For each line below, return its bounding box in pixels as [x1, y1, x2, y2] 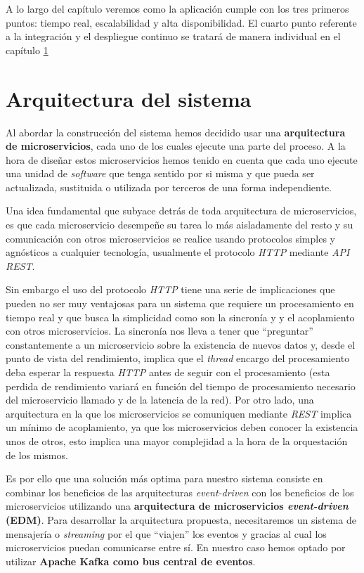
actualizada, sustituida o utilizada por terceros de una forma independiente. [6, 179, 332, 194]
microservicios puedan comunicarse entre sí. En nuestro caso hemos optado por [6, 540, 346, 555]
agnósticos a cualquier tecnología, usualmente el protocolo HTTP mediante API [6, 245, 350, 259]
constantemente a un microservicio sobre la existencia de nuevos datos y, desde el [6, 337, 356, 352]
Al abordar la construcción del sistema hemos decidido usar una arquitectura [6, 124, 346, 139]
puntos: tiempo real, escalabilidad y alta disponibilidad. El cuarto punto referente [6, 15, 357, 30]
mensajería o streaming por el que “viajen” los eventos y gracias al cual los [6, 526, 327, 541]
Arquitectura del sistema [6, 84, 252, 112]
